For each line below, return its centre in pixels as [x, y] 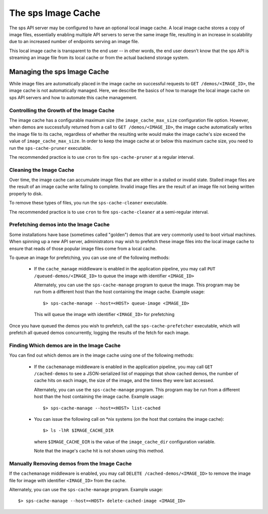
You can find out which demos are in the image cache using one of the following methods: [101, 355]
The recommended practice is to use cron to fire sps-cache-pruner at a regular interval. [102, 157]
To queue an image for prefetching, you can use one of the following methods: [89, 257]
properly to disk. [26, 193]
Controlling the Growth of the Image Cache [62, 110]
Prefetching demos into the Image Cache [60, 225]
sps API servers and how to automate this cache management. [73, 97]
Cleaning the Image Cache [42, 170]
